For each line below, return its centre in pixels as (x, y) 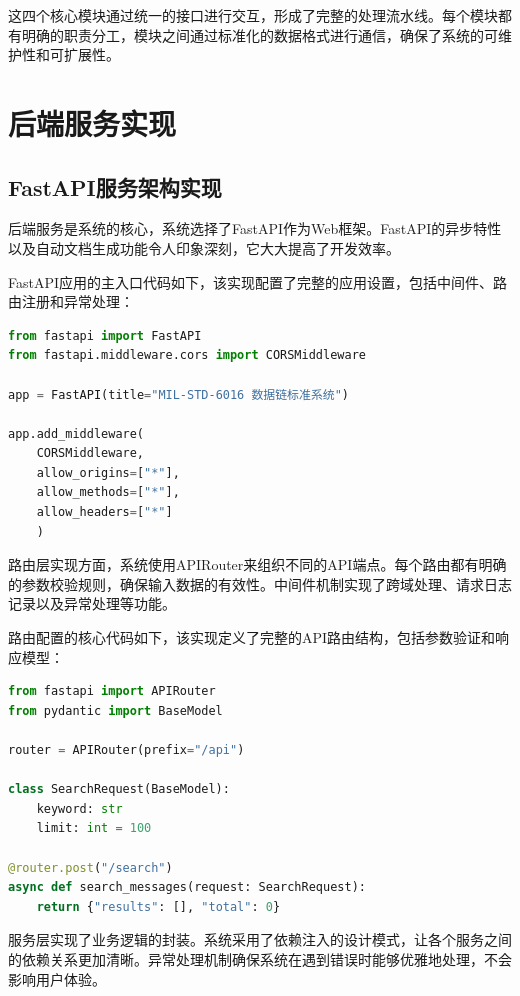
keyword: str (79, 808)
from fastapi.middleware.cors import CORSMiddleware (187, 355)
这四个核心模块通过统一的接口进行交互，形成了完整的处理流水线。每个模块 (253, 15)
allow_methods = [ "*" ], (108, 492)
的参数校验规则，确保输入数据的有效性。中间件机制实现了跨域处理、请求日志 (260, 583)
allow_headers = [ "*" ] (104, 512)
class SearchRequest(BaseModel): (119, 789)
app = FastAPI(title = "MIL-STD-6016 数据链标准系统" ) (179, 394)
